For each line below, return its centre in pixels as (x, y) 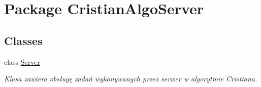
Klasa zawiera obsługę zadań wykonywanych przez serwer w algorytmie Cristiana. (131, 79)
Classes (23, 40)
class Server (22, 61)
